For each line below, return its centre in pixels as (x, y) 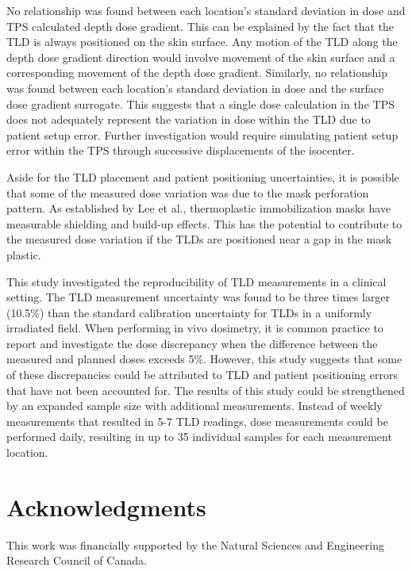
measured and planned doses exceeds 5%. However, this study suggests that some (204, 359)
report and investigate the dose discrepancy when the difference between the (192, 343)
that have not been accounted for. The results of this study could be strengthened (206, 390)
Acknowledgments (106, 506)
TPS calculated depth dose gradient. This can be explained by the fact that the (200, 26)
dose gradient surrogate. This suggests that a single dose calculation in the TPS (200, 103)
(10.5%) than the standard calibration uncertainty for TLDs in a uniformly (189, 312)
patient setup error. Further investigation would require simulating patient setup (202, 134)
